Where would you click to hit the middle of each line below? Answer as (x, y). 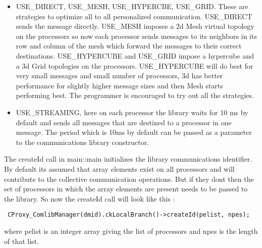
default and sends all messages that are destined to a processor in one (124, 122)
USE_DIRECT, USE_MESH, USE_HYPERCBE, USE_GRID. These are (132, 6)
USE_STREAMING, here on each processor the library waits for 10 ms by (132, 112)
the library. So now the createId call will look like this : (90, 198)
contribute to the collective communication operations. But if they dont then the (129, 179)
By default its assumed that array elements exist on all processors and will (119, 168)
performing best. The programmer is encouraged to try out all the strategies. (135, 95)
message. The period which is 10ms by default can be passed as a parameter (134, 132)
